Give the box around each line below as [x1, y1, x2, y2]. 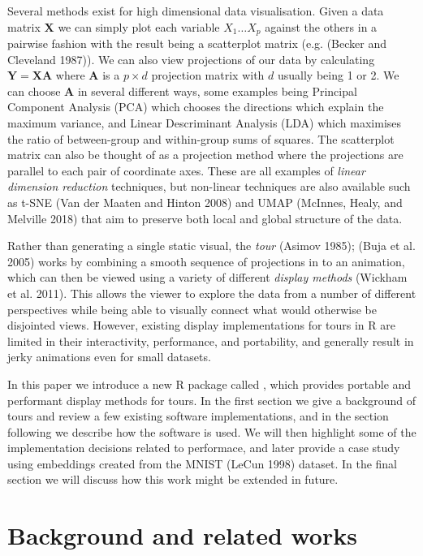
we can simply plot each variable [58, 18, 220, 35]
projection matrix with [151, 67, 265, 84]
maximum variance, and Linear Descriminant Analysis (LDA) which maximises [7, 114, 402, 131]
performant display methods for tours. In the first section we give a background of [7, 391, 417, 408]
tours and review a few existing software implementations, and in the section [7, 407, 389, 425]
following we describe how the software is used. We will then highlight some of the [7, 423, 417, 440]
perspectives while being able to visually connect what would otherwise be [7, 300, 377, 317]
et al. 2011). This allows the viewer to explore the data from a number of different [7, 284, 417, 301]
